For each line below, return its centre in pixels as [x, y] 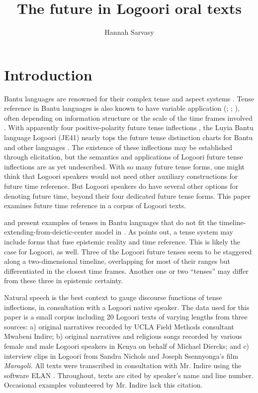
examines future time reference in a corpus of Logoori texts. [95, 205]
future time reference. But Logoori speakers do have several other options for [121, 186]
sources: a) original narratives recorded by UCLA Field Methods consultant [119, 326]
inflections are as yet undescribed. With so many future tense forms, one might [124, 166]
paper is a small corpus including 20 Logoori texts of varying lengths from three [126, 317]
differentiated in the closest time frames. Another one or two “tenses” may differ [126, 271]
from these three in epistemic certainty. [64, 280]
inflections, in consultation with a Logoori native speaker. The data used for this [127, 307]
